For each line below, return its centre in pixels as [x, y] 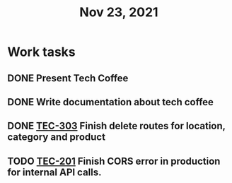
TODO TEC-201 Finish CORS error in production [114, 161]
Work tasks [41, 52]
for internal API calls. [54, 172]
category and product [57, 137]
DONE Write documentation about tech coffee [111, 102]
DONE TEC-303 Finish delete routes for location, [116, 126]
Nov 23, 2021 [119, 12]
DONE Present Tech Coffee [68, 78]
